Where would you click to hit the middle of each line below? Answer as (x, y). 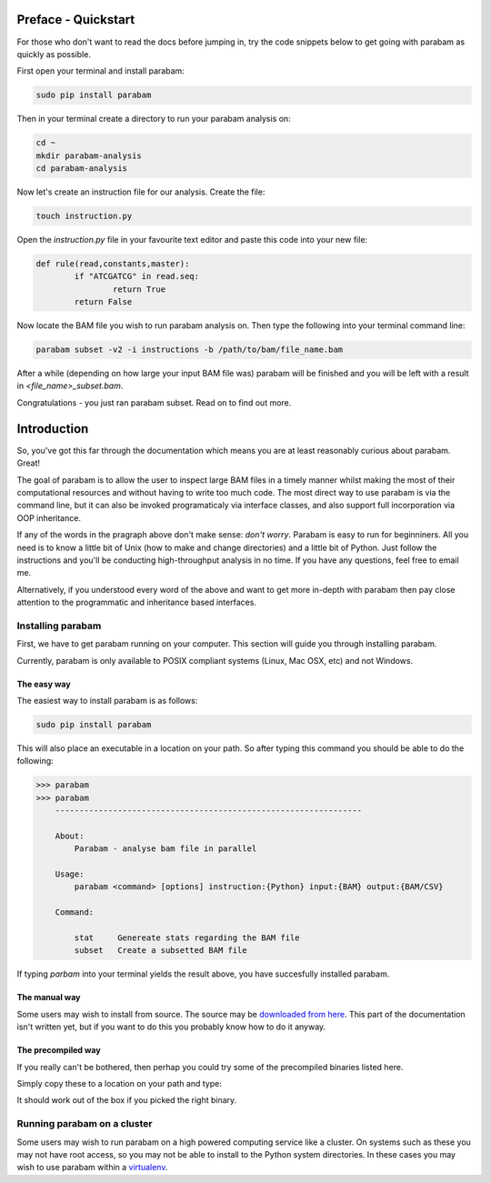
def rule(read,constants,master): (113, 263)
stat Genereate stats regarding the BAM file (187, 938)
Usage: (70, 874)
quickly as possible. (54, 54)
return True (139, 289)
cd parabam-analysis (81, 169)
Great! (29, 463)
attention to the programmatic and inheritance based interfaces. (136, 602)
